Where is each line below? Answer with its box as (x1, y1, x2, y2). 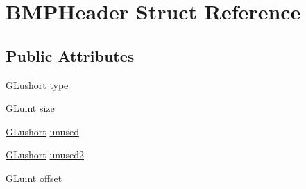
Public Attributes (6, 44, 135, 66)
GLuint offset (6, 170, 62, 185)
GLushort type (6, 77, 69, 92)
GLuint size (6, 101, 55, 115)
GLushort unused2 (6, 147, 84, 162)
